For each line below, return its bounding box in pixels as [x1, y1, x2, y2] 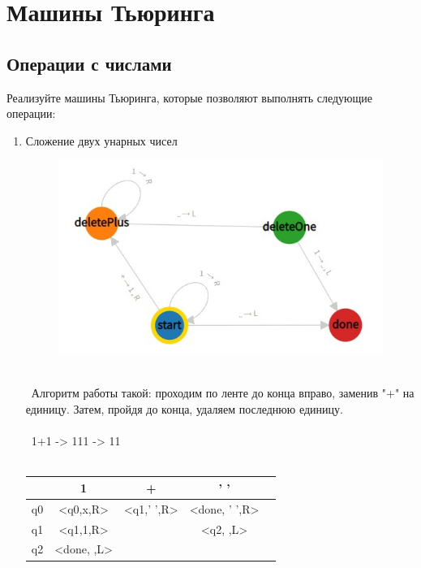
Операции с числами [6, 50, 172, 76]
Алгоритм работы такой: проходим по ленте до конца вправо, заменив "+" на [31, 384, 415, 401]
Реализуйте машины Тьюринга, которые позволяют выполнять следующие [6, 89, 373, 106]
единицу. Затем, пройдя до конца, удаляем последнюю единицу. [25, 401, 343, 418]
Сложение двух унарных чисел [25, 132, 178, 149]
